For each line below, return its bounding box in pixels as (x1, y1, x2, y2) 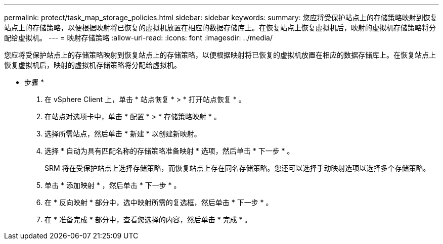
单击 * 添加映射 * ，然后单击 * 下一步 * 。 (45, 181, 181, 189)
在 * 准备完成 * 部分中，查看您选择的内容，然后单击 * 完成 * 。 (45, 215, 252, 224)
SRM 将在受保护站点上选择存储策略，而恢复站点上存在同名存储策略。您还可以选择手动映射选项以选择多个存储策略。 (45, 164, 430, 172)
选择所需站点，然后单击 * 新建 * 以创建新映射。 (45, 129, 201, 138)
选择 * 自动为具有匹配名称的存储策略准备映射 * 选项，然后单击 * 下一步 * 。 (45, 147, 294, 155)
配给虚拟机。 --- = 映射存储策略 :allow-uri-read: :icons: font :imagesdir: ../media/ (4, 33, 273, 42)
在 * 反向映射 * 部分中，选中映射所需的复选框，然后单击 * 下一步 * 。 (45, 198, 273, 207)
